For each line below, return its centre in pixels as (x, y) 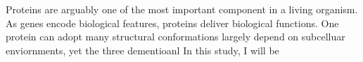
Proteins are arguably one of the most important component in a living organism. (182, 9)
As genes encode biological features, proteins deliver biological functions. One (172, 23)
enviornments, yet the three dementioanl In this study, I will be (142, 50)
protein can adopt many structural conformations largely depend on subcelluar (176, 37)
